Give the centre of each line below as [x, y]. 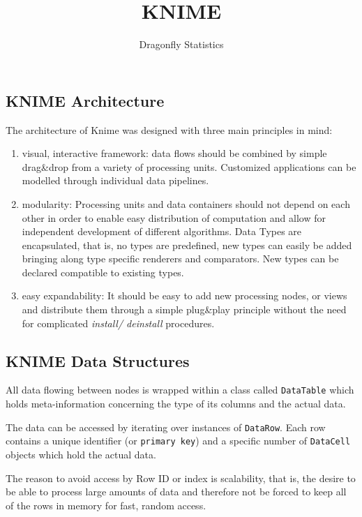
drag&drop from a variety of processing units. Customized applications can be [189, 166]
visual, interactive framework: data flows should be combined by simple [174, 153]
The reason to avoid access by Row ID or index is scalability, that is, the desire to [181, 478]
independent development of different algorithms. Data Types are [162, 231]
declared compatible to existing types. [103, 272]
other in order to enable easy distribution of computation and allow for [174, 217]
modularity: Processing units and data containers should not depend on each [186, 203]
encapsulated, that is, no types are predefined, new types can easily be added [187, 245]
